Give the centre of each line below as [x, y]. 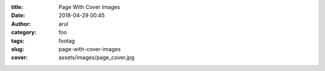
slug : [17, 49]
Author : [21, 23]
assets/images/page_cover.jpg [97, 58]
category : [24, 32]
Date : [18, 16]
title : [17, 7]
